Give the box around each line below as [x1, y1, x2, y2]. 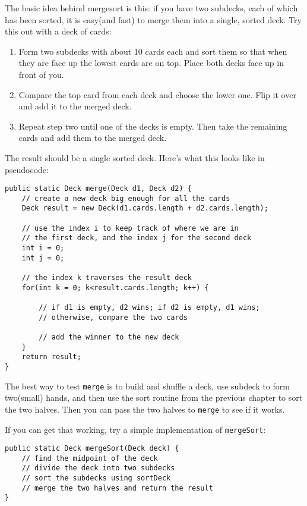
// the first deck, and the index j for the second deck [21, 234, 252, 243]
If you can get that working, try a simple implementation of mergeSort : [5, 423, 266, 435]
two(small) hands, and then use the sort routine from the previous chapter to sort [5, 391, 303, 404]
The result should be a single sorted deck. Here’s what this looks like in [5, 151, 265, 164]
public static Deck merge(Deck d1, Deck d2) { [5, 184, 192, 193]
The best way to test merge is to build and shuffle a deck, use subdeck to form [5, 379, 290, 392]
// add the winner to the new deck [39, 332, 179, 341]
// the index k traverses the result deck [21, 274, 192, 282]
